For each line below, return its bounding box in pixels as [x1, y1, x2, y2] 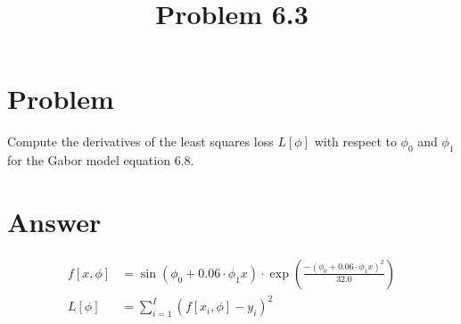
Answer [7, 203, 102, 239]
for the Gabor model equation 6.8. [7, 151, 194, 170]
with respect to [314, 132, 397, 151]
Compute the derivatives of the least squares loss [7, 132, 274, 151]
